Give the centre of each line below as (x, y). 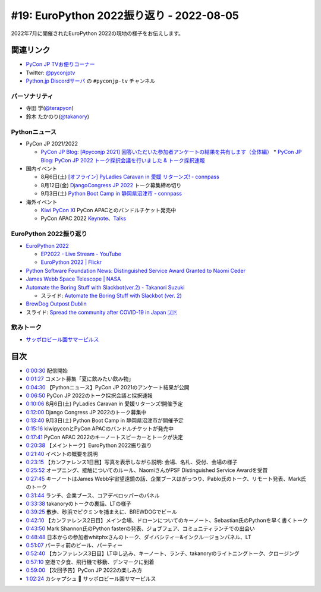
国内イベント (42, 169)
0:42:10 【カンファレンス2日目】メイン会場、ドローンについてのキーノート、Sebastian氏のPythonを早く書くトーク (167, 520)
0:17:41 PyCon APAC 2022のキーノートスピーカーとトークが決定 (105, 437)
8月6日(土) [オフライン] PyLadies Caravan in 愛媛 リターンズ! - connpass (130, 177)
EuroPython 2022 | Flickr (71, 262)
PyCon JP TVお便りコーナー (60, 64)
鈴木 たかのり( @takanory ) (57, 116)
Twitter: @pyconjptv (51, 73)
